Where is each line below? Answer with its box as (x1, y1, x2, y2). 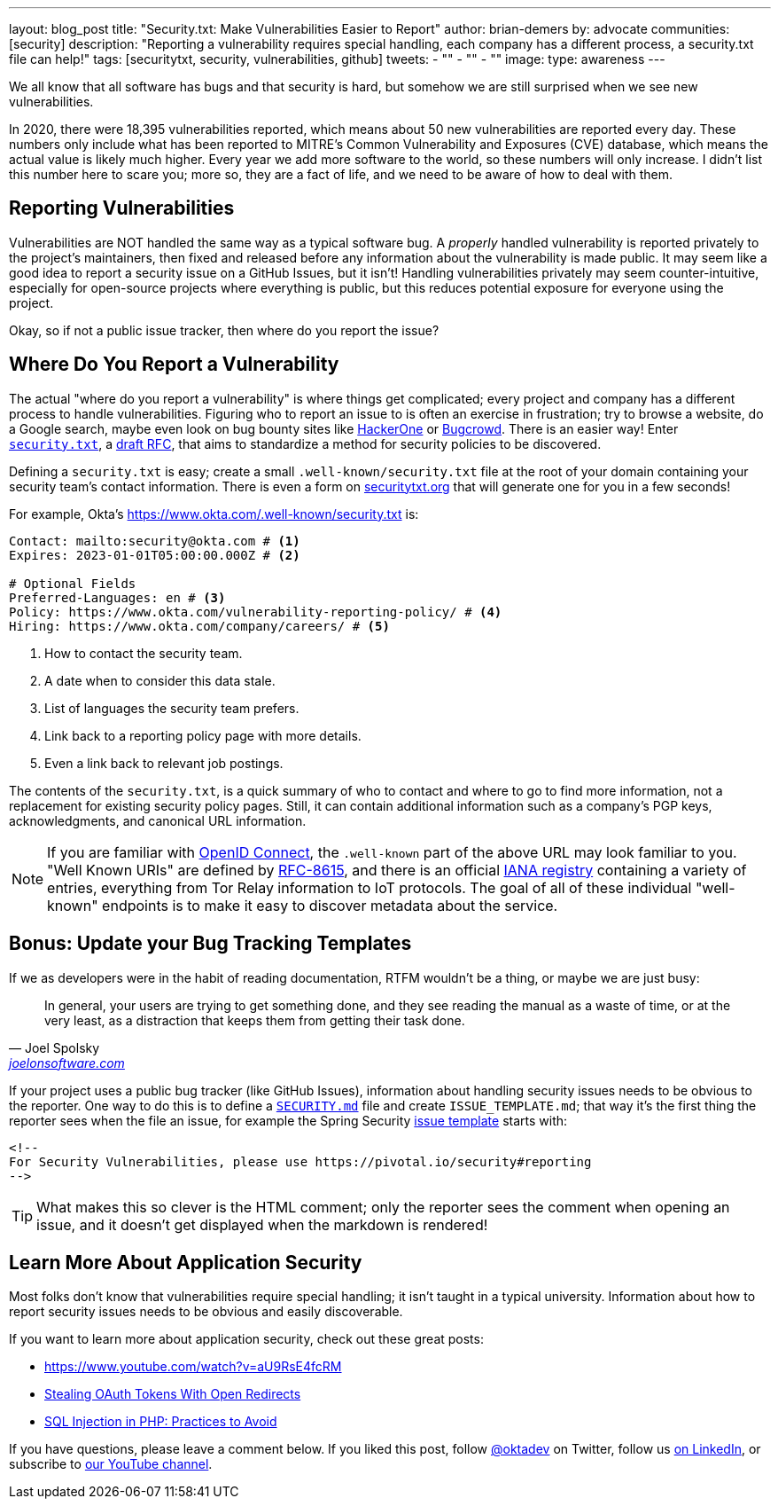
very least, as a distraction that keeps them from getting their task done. (44, 1012, 465, 1028)
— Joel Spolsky (9, 1039, 100, 1055)
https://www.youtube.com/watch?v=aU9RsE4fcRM (44, 1359, 342, 1375)
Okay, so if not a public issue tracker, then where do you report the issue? (9, 322, 440, 338)
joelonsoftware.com (9, 1055, 125, 1071)
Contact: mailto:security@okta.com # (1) (9, 533, 300, 548)
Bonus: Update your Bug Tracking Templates (9, 932, 412, 955)
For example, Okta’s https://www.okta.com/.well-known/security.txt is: (9, 506, 419, 522)
